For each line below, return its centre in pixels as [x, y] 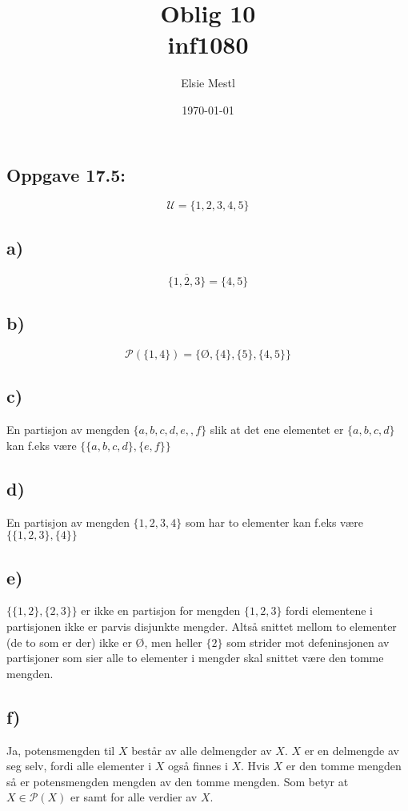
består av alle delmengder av [202, 750]
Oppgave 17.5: [66, 174]
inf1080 [208, 44]
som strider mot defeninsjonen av [308, 642]
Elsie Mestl [208, 83]
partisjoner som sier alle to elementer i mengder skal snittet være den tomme [195, 658]
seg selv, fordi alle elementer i [79, 766]
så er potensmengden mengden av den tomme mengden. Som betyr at [178, 781]
